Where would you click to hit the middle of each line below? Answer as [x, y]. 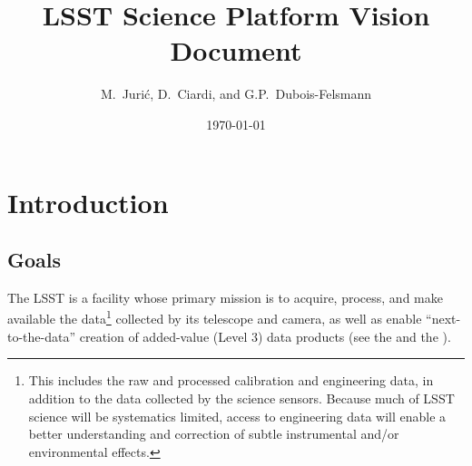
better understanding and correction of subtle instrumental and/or [214, 434]
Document [236, 50]
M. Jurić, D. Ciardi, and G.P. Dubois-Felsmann [236, 94]
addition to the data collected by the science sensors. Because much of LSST [241, 398]
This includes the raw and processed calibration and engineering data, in [231, 380]
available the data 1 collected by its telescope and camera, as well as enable [215, 317]
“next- [443, 319]
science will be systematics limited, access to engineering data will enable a [237, 416]
